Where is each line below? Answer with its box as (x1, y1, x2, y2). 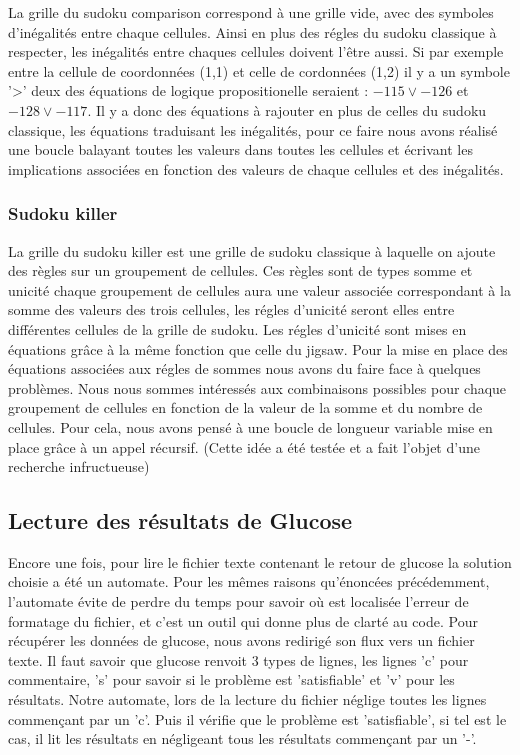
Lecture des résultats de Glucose (8, 505, 353, 536)
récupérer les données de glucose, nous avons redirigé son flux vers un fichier (8, 630, 475, 651)
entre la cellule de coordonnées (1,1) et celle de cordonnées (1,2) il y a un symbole (8, 60, 510, 81)
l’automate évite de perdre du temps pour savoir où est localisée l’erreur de (8, 591, 469, 612)
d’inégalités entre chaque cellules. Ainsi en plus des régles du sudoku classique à (8, 21, 497, 42)
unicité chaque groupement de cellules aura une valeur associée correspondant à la (8, 279, 511, 300)
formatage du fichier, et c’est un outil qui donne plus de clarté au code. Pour (8, 610, 478, 631)
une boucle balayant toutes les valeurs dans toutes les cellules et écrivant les (8, 139, 473, 160)
